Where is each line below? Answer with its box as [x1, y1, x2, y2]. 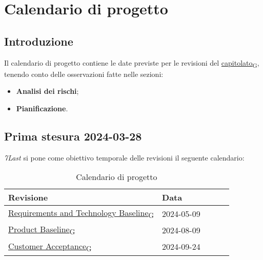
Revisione [8, 191, 48, 204]
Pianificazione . [16, 103, 68, 113]
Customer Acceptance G [8, 239, 92, 253]
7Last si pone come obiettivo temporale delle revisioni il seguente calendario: [4, 152, 245, 163]
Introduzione [4, 33, 73, 49]
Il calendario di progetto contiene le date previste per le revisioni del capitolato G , [4, 57, 259, 69]
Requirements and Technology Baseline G [8, 207, 154, 221]
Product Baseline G [8, 223, 75, 237]
